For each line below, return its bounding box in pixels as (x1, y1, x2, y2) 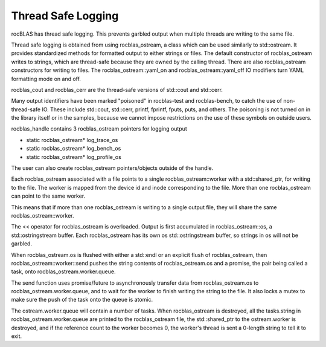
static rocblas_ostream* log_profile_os (26, 153, 122, 160)
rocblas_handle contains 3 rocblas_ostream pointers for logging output (11, 125, 187, 132)
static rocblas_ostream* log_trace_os (26, 136, 118, 143)
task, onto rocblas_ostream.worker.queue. (11, 268, 116, 275)
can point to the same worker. (11, 192, 86, 199)
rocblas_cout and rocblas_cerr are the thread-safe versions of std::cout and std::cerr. (11, 86, 223, 93)
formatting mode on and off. (11, 75, 81, 82)
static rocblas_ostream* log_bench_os (26, 145, 121, 152)
